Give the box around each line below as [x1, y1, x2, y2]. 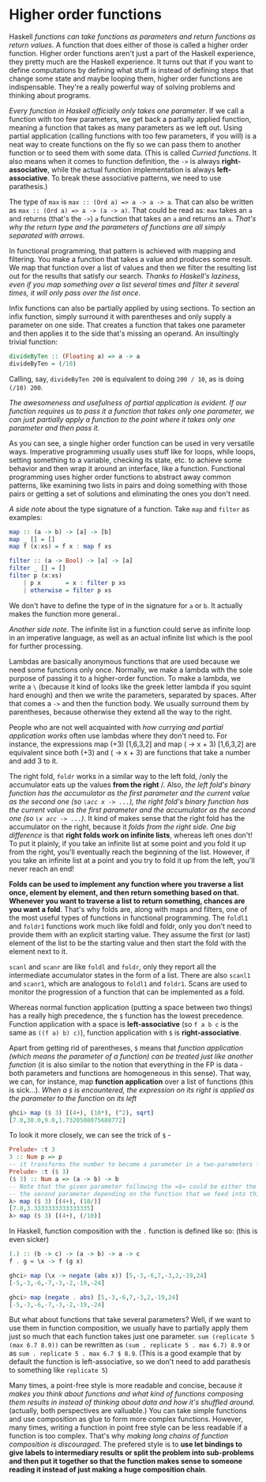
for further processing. [9, 641, 83, 651]
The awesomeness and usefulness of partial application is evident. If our [9, 397, 247, 407]
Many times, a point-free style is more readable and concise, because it [9, 1381, 243, 1390]
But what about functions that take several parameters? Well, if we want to [9, 1315, 251, 1324]
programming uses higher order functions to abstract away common [9, 472, 231, 481]
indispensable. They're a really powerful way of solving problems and [9, 82, 235, 92]
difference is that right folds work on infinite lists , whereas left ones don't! [9, 830, 253, 840]
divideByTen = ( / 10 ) [9, 359, 77, 367]
